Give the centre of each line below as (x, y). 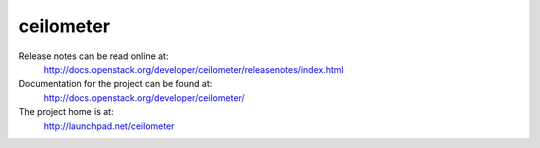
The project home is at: (66, 112)
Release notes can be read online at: (93, 56)
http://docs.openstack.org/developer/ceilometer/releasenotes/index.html (193, 69)
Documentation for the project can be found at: (115, 84)
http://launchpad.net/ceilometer (109, 126)
